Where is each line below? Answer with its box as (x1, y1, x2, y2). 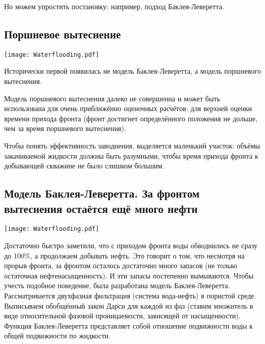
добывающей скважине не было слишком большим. (4, 160, 164, 171)
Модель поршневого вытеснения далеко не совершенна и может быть (4, 93, 221, 103)
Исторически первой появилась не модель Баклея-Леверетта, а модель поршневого (4, 66, 261, 76)
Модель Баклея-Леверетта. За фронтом (4, 185, 200, 201)
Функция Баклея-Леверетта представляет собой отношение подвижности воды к (4, 320, 253, 331)
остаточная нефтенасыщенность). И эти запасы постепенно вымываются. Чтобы (4, 270, 254, 281)
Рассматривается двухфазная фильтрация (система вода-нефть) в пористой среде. (4, 290, 256, 301)
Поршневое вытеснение (4, 26, 121, 41)
